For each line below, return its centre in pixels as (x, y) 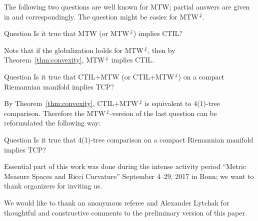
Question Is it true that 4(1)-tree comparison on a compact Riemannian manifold (129, 139)
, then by (161, 50)
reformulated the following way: (52, 123)
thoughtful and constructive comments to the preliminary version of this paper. (125, 212)
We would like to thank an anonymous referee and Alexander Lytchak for (117, 202)
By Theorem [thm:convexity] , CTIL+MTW (71, 103)
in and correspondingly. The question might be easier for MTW (101, 16)
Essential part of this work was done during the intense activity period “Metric (125, 166)
